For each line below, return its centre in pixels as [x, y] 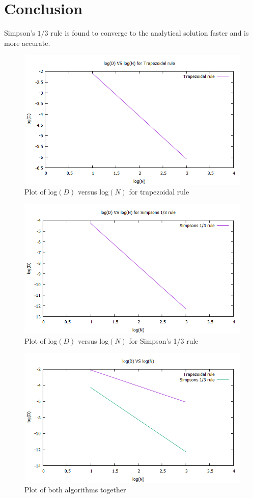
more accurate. [27, 43]
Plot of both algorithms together [75, 490]
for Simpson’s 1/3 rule [164, 340]
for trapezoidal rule [159, 192]
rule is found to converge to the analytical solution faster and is [150, 33]
